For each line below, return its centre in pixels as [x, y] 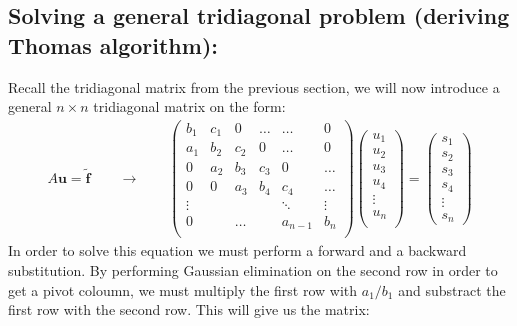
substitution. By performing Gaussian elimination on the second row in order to [253, 269]
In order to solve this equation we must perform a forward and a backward [237, 250]
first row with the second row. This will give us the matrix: [189, 309]
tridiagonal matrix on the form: [189, 106]
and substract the [452, 289]
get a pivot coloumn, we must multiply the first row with [183, 289]
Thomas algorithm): [113, 44]
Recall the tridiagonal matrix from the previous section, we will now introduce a [254, 86]
